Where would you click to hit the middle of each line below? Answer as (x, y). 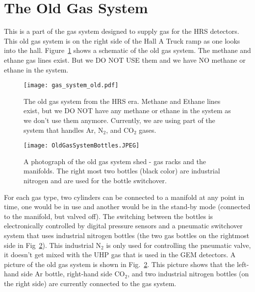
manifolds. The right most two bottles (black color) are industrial (122, 171)
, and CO (120, 130)
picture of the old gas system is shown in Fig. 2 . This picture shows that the (119, 264)
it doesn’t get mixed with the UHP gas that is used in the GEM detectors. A (120, 255)
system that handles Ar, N (64, 130)
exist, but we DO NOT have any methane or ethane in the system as (127, 110)
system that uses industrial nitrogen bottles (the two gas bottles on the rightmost (127, 235)
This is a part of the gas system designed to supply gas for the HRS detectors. (122, 31)
